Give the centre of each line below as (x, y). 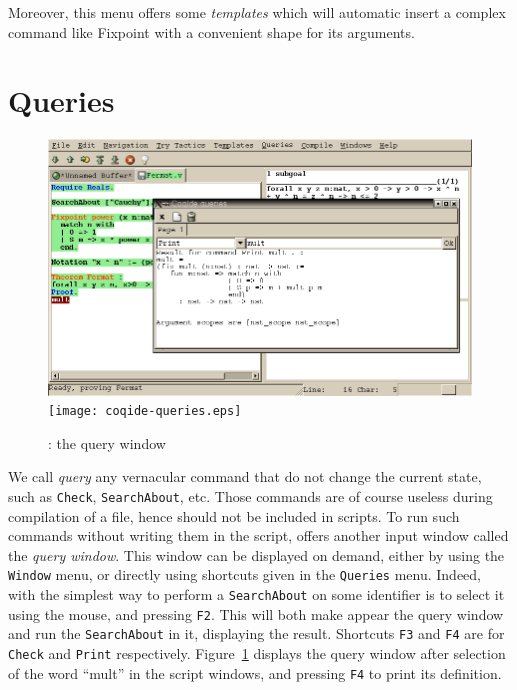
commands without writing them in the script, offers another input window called (258, 535)
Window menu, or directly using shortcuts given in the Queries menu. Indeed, (244, 574)
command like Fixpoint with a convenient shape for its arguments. (211, 31)
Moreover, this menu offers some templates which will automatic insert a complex (257, 12)
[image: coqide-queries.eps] (145, 411)
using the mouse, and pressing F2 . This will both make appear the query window (256, 613)
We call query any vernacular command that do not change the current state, (245, 476)
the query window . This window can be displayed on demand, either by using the (256, 554)
